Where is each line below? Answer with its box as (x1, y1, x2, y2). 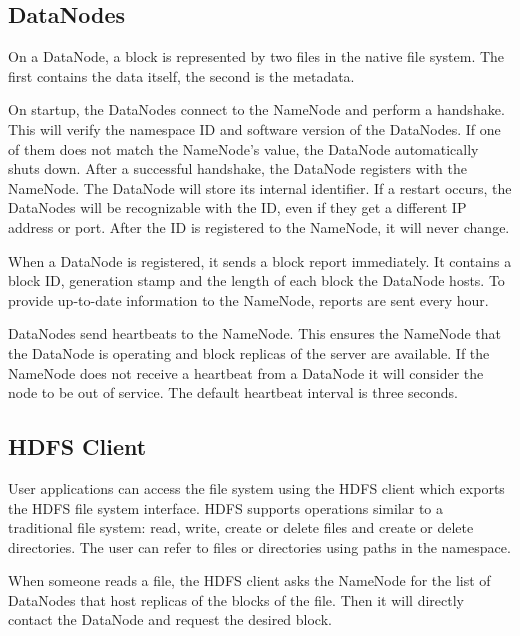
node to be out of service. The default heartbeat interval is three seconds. (8, 382, 459, 403)
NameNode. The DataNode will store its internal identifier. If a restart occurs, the (8, 177, 512, 198)
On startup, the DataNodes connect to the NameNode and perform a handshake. (8, 99, 505, 120)
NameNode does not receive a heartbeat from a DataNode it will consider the (8, 362, 484, 383)
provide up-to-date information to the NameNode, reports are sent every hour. (8, 289, 489, 310)
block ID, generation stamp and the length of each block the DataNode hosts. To (8, 270, 505, 291)
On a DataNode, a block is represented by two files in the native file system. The (8, 46, 505, 67)
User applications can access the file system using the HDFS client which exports (8, 477, 505, 498)
